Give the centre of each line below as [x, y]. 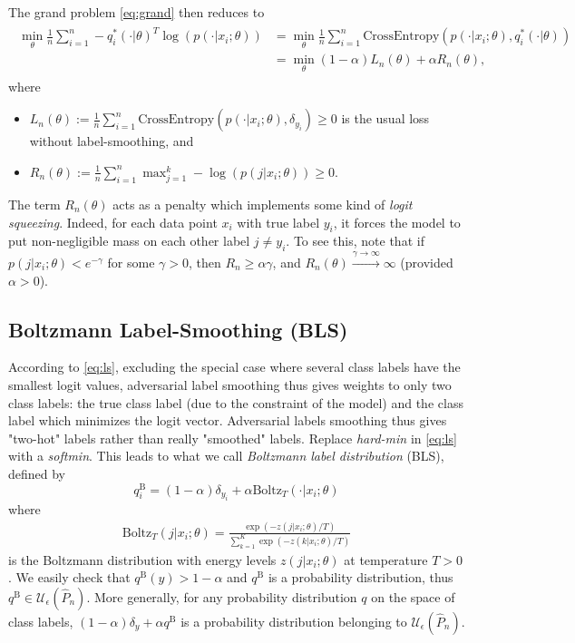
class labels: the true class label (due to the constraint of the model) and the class [236, 402]
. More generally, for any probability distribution [222, 596]
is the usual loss [385, 118]
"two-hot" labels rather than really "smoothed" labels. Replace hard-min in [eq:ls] [233, 438]
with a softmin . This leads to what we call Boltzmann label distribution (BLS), [226, 456]
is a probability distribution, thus [361, 577]
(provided [427, 262]
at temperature [386, 559]
